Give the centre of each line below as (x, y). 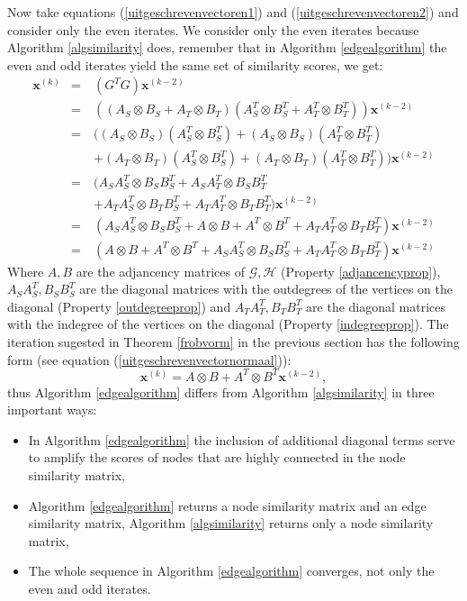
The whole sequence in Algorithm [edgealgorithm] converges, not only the (231, 571)
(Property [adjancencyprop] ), (361, 271)
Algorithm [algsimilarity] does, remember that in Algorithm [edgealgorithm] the (227, 47)
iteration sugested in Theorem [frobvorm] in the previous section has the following (233, 341)
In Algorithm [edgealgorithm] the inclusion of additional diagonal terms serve (242, 439)
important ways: (52, 410)
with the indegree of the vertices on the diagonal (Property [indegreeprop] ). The (228, 324)
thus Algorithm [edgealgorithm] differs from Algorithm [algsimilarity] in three (221, 392)
